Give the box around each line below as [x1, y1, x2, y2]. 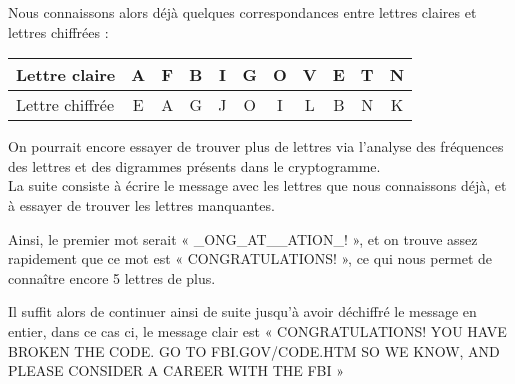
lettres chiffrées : [8, 21, 109, 42]
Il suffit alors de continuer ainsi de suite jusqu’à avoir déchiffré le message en [8, 301, 477, 322]
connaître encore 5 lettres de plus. [8, 267, 216, 288]
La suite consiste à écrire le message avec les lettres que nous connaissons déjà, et [8, 175, 507, 196]
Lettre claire [16, 63, 116, 87]
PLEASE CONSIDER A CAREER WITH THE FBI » [8, 360, 345, 381]
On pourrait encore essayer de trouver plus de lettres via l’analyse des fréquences [8, 136, 504, 157]
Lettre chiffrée [16, 93, 115, 117]
